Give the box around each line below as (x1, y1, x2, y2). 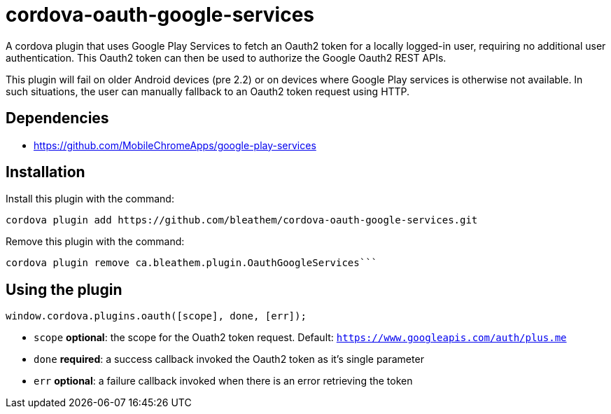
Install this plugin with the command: (6, 193, 174, 205)
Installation (6, 163, 85, 181)
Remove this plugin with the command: (6, 235, 185, 248)
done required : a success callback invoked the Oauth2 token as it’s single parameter (34, 353, 424, 366)
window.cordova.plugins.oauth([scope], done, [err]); (6, 310, 307, 322)
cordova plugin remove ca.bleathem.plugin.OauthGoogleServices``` (6, 257, 378, 269)
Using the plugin (6, 280, 122, 298)
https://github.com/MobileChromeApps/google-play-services (34, 139, 316, 151)
